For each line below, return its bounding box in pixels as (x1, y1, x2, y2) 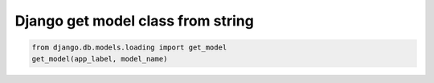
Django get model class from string (14, 12, 255, 30)
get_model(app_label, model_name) (31, 54, 168, 63)
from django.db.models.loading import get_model (31, 43, 227, 52)
